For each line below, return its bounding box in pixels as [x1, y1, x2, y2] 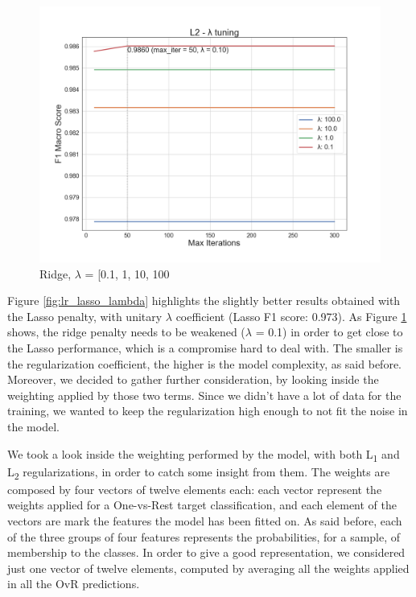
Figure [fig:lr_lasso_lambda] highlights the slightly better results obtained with [7, 292, 401, 309]
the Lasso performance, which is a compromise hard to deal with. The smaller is [7, 339, 403, 356]
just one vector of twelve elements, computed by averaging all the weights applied [7, 559, 410, 576]
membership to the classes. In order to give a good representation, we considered [7, 544, 406, 561]
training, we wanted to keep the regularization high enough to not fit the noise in [7, 402, 408, 419]
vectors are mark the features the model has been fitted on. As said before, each [7, 512, 402, 529]
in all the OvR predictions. [7, 575, 140, 592]
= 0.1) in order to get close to [255, 323, 403, 340]
